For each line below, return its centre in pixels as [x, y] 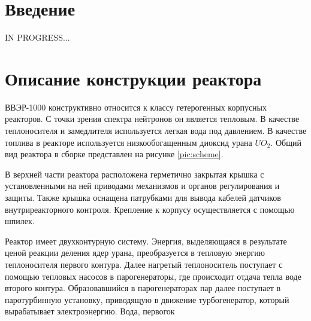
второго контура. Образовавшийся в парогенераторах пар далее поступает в [143, 288]
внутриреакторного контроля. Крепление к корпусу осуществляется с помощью [150, 209]
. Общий [286, 142]
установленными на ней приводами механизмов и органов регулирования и [142, 186]
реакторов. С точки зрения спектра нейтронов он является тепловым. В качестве [152, 119]
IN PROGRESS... [37, 37]
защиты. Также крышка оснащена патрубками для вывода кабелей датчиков [143, 197]
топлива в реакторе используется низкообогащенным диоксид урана [129, 142]
